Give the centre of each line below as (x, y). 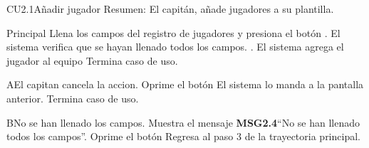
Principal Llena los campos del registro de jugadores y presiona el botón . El (173, 32)
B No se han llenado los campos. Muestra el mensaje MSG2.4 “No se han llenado (183, 122)
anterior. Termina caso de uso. (73, 98)
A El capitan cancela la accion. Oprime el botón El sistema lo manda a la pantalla (185, 84)
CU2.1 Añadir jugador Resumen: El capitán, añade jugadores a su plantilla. (170, 9)
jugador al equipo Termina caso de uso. (92, 60)
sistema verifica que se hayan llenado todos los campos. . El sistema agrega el (175, 47)
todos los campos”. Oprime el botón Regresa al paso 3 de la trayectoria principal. (183, 136)
